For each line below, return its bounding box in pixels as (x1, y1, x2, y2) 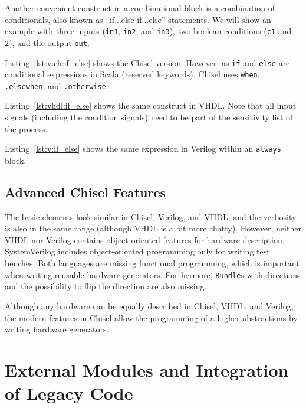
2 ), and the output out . (5, 36, 90, 48)
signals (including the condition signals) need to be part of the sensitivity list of (5, 111, 293, 123)
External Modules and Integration (5, 357, 289, 381)
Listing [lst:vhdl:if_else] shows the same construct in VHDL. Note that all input (5, 99, 297, 112)
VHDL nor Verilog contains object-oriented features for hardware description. (5, 233, 285, 246)
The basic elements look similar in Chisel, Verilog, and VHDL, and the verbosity (5, 210, 297, 223)
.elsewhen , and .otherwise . (5, 79, 108, 92)
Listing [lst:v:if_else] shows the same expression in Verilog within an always (5, 142, 281, 155)
